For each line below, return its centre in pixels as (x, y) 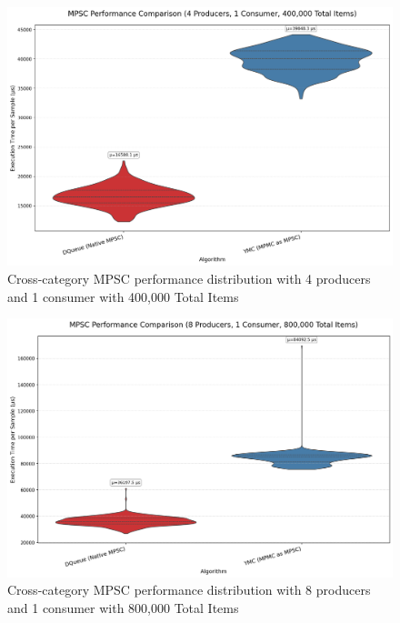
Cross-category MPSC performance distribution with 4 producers (189, 279)
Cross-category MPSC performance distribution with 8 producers (189, 590)
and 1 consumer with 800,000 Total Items (123, 607)
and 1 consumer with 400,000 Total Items (123, 296)
